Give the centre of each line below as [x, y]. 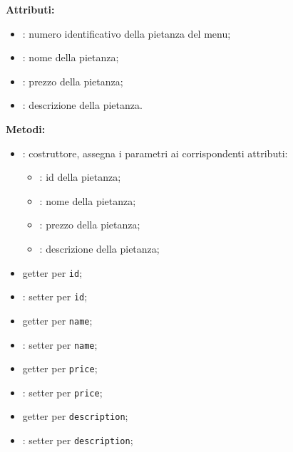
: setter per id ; [55, 296]
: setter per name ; [60, 344]
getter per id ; [52, 272]
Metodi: [26, 128]
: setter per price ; [62, 392]
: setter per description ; [78, 440]
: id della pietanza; [80, 177]
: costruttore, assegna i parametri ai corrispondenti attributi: [155, 153]
